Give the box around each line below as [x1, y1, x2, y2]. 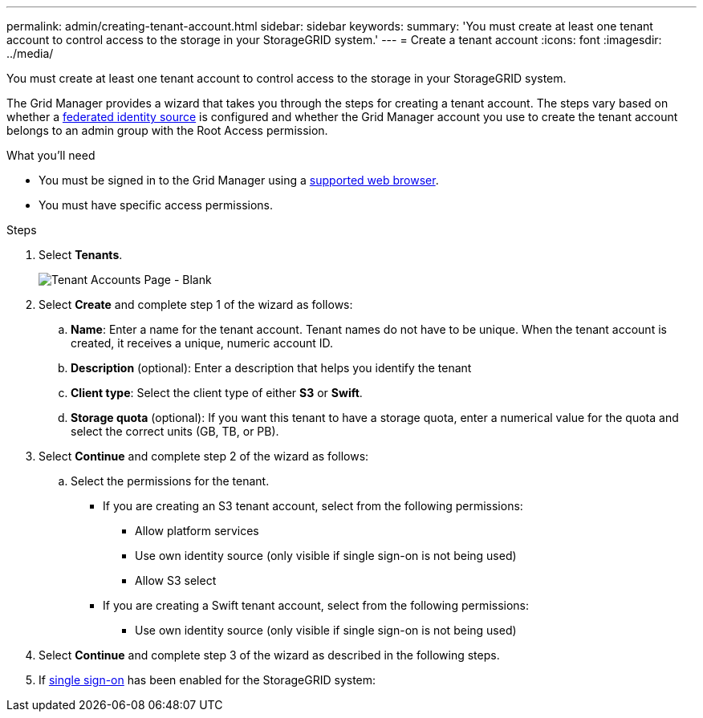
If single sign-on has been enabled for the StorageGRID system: [39, 673, 376, 687]
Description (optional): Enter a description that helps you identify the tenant [71, 361, 472, 375]
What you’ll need [6, 148, 95, 162]
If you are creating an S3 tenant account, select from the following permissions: [103, 499, 523, 513]
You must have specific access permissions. [39, 198, 274, 212]
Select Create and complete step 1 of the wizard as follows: [39, 298, 353, 311]
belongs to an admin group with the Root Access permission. [6, 124, 328, 137]
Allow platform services [135, 524, 259, 537]
